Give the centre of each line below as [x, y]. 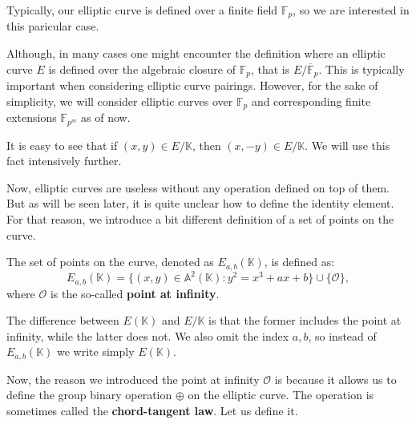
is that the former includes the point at [305, 320]
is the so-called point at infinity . [135, 293]
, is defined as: [299, 262]
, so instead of [342, 335]
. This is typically [361, 69]
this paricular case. [53, 26]
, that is [270, 69]
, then [206, 145]
